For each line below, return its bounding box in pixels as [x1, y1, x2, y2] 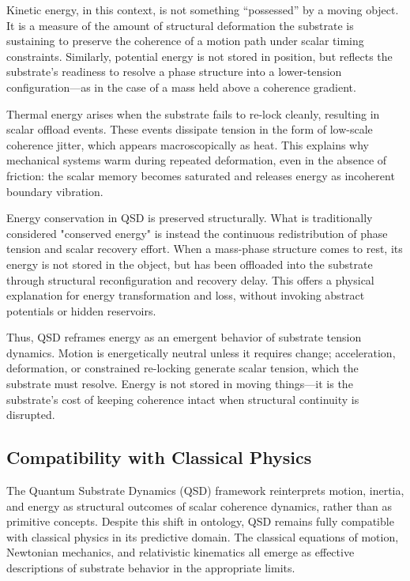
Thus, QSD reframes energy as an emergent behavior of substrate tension [6, 329, 362, 345]
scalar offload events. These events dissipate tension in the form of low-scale [6, 121, 373, 138]
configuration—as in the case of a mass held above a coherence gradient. [6, 78, 356, 95]
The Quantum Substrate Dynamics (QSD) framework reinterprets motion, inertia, [6, 482, 404, 499]
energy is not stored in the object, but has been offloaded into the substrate [6, 255, 373, 272]
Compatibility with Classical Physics [6, 445, 312, 470]
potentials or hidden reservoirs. [6, 302, 156, 319]
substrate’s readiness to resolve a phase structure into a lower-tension [6, 63, 342, 80]
